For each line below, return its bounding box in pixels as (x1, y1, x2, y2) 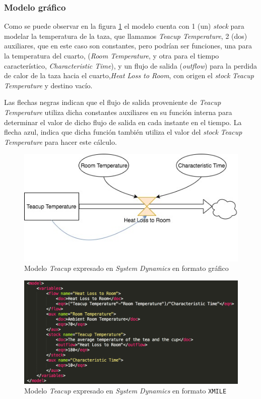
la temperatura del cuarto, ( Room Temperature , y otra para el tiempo (4, 50, 219, 61)
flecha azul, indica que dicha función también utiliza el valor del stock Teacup (4, 127, 242, 137)
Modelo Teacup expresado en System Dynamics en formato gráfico (24, 263, 229, 273)
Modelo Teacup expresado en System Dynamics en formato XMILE (24, 385, 227, 396)
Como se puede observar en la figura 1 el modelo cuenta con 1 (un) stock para (4, 21, 244, 31)
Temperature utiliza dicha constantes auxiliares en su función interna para (4, 106, 232, 117)
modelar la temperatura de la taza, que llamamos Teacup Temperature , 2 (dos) (4, 30, 247, 41)
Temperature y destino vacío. (4, 80, 93, 90)
